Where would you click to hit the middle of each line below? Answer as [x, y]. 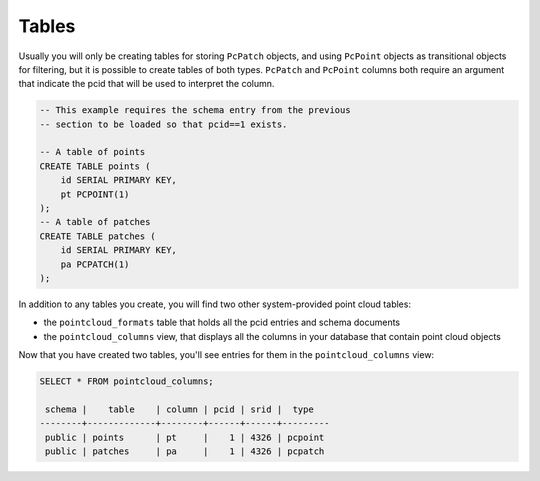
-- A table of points [92, 152]
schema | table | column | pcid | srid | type [179, 409]
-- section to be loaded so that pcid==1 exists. [163, 124]
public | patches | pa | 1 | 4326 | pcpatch [185, 451]
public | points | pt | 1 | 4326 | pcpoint [185, 437]
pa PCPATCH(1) [95, 264]
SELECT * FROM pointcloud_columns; [126, 381]
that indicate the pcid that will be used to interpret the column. [146, 84]
